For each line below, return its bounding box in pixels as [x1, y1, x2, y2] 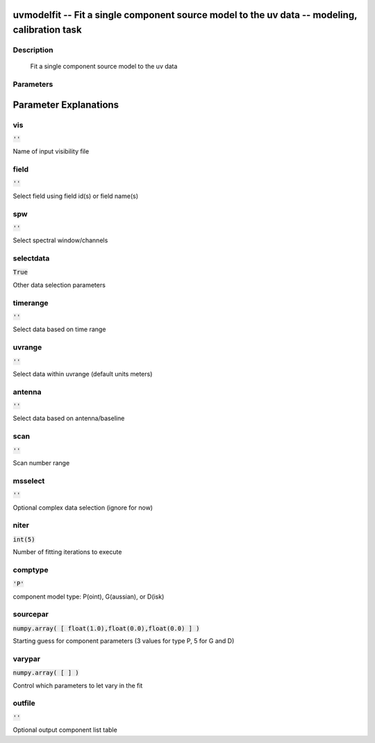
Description [12, 45, 53, 55]
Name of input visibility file [12, 147, 90, 156]
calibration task [12, 24, 83, 36]
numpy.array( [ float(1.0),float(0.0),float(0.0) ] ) [12, 624, 200, 632]
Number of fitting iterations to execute [12, 548, 122, 556]
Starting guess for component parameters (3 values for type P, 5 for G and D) [12, 637, 235, 645]
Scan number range [12, 459, 70, 467]
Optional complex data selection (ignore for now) [12, 503, 153, 512]
